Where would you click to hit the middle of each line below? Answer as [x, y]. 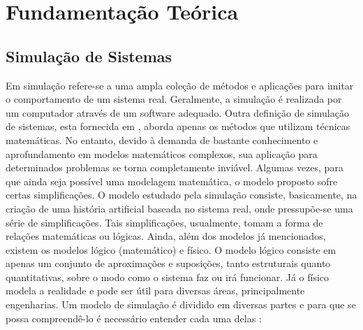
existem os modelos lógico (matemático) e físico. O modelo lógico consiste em [171, 249]
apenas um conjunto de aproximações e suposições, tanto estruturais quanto [168, 263]
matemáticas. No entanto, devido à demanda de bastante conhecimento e [162, 139]
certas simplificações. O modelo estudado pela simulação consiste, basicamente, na [181, 195]
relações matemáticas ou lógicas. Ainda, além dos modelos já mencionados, [166, 236]
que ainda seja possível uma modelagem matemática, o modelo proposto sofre [172, 181]
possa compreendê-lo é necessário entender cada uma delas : [134, 318]
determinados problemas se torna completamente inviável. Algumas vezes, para [175, 167]
